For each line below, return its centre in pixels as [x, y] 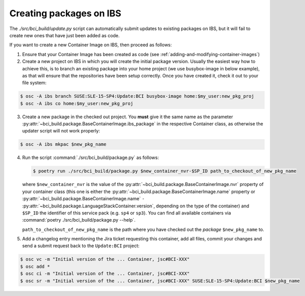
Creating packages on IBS [66, 13]
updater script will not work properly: [61, 131]
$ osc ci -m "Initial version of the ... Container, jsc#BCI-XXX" [105, 274]
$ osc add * [35, 266]
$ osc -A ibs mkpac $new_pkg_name [63, 144]
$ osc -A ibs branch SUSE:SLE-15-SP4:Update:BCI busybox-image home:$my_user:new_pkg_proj [137, 96]
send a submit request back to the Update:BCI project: [81, 246]
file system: [34, 83]
